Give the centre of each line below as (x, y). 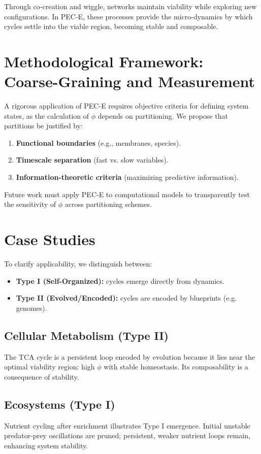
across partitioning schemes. (108, 204)
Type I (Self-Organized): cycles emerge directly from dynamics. (120, 281)
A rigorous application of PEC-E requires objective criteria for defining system (126, 106)
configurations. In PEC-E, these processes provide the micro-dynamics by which (128, 16)
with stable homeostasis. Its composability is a (176, 367)
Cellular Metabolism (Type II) (86, 335)
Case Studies (50, 239)
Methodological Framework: (104, 61)
